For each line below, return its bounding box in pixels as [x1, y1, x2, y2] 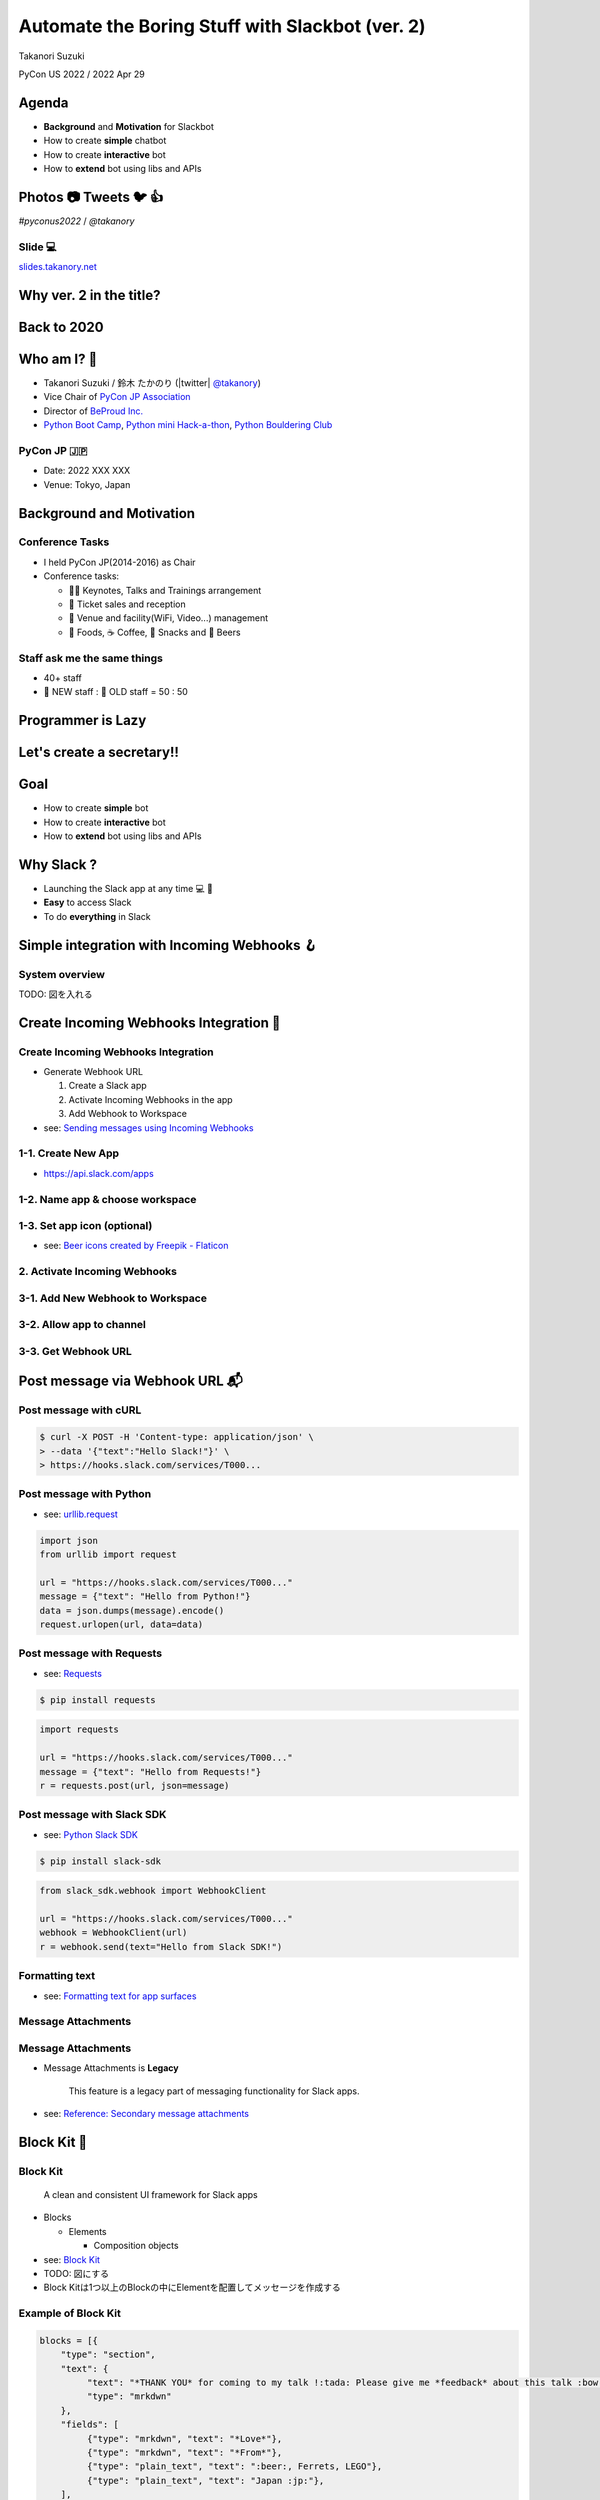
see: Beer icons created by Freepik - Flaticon [43, 1240, 229, 1252]
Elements [68, 2225, 107, 2237]
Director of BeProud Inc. [43, 405, 144, 417]
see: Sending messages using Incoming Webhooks [43, 1121, 254, 1134]
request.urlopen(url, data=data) [39, 1619, 204, 1630]
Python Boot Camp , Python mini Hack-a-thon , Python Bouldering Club [43, 419, 333, 431]
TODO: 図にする [43, 2267, 110, 2279]
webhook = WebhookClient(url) [39, 1927, 188, 1939]
